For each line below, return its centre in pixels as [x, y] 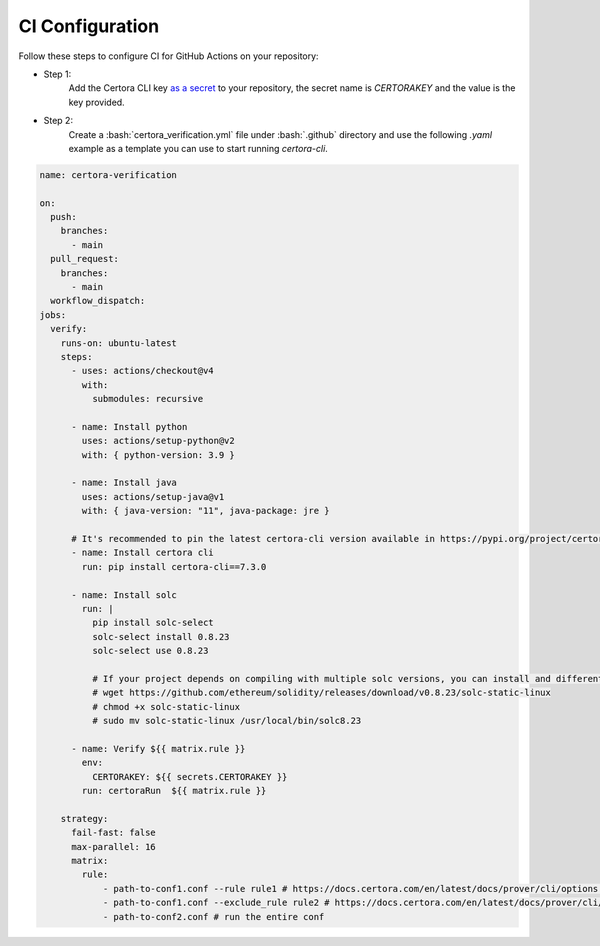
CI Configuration [89, 26]
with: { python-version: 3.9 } [158, 454]
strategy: [84, 818]
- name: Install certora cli [142, 553]
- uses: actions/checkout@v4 [142, 371]
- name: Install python [129, 426]
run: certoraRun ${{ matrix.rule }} [174, 791]
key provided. [96, 102]
